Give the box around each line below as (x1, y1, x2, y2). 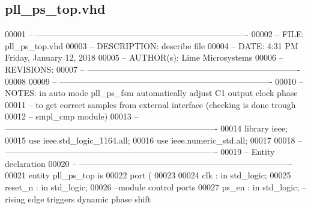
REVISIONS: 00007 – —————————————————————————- (5, 62, 300, 75)
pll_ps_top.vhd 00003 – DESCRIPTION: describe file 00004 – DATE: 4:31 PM (5, 39, 298, 52)
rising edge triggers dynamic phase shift (5, 192, 151, 205)
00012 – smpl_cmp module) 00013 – (5, 110, 139, 123)
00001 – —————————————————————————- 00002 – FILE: (5, 28, 304, 40)
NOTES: (5, 86, 37, 99)
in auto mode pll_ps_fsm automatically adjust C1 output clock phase (39, 86, 298, 99)
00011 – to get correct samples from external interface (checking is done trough (5, 98, 296, 111)
